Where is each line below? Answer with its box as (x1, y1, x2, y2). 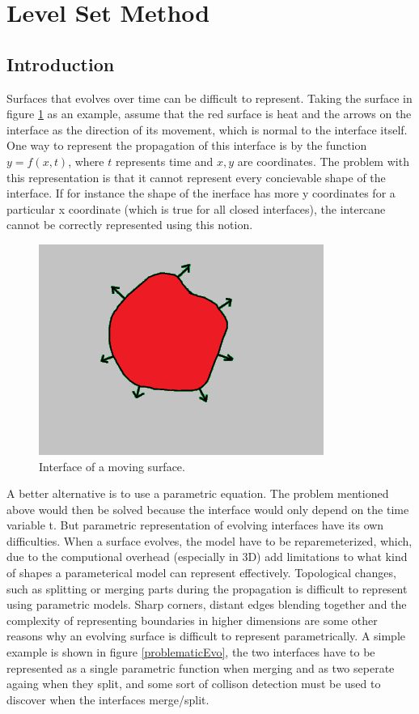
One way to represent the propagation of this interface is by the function (6, 137, 367, 154)
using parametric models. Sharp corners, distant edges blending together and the (6, 596, 407, 613)
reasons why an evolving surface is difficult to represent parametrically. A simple (6, 627, 406, 644)
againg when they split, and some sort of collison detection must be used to (6, 675, 381, 692)
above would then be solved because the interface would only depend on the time (6, 500, 409, 517)
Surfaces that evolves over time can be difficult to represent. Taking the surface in (6, 89, 413, 106)
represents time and (115, 152, 214, 169)
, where (68, 152, 104, 169)
